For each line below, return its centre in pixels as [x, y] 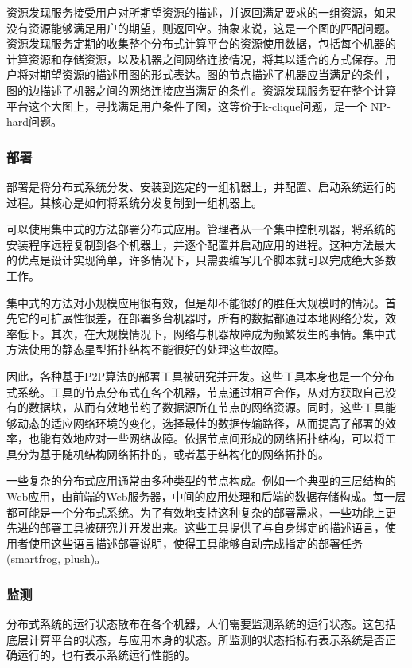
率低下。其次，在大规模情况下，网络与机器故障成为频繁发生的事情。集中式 [201, 333]
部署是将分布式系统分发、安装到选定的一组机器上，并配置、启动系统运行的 [201, 186]
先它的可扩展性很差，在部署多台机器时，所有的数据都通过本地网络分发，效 [201, 318]
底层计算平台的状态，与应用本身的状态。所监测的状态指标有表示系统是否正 [201, 639]
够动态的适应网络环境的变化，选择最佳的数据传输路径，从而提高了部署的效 [201, 422]
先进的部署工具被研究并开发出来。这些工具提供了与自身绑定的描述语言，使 [201, 527]
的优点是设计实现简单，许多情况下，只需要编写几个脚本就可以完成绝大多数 [201, 260]
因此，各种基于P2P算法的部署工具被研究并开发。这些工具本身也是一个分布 [201, 375]
